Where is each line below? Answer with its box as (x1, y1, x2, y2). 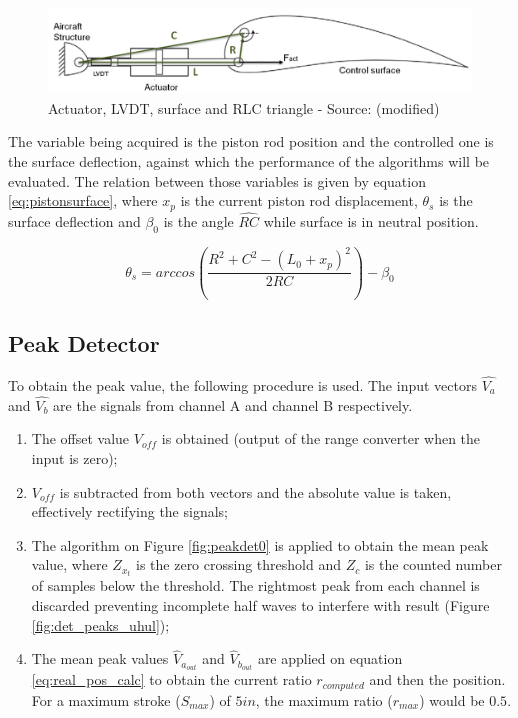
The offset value (31, 428, 130, 449)
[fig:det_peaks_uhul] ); (31, 614, 170, 635)
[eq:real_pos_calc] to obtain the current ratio (31, 669, 312, 690)
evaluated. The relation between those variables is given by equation (8, 170, 426, 191)
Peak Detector (8, 327, 160, 358)
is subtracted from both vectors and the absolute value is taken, (59, 481, 452, 502)
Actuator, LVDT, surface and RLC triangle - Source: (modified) (48, 97, 440, 118)
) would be (419, 689, 485, 710)
